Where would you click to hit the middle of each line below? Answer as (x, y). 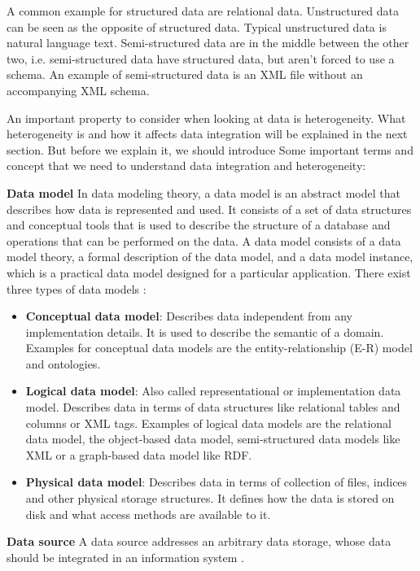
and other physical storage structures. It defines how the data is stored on (210, 498)
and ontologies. (63, 363)
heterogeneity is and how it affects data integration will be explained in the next (207, 134)
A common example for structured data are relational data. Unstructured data (203, 11)
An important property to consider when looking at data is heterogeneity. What (206, 118)
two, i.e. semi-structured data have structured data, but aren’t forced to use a (201, 58)
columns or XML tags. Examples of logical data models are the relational (208, 423)
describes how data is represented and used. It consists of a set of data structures (209, 209)
